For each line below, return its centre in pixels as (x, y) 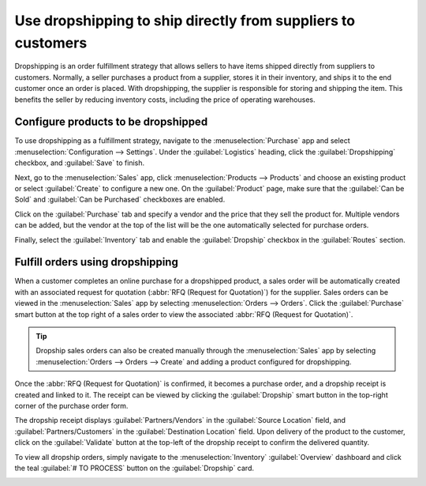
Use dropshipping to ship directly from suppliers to (185, 21)
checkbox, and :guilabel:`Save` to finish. (80, 163)
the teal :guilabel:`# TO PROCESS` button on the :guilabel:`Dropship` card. (134, 468)
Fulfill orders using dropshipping (97, 262)
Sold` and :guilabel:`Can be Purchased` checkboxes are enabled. (120, 200)
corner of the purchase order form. (71, 405)
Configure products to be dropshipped (111, 122)
